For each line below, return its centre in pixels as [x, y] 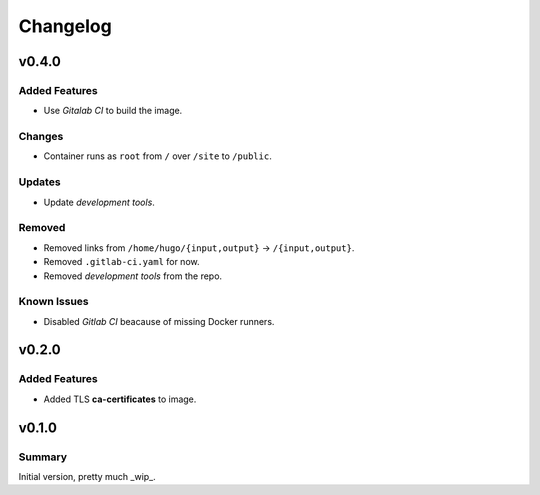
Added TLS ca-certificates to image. [120, 399]
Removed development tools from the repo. [133, 276]
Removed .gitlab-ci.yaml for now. [121, 262]
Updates [39, 182]
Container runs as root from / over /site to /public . [157, 156]
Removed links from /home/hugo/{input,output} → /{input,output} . [199, 247]
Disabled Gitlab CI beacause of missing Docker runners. [159, 321]
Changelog [65, 26]
